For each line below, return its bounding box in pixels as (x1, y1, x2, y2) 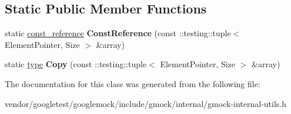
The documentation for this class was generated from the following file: (5, 77, 260, 89)
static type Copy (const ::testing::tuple (5, 58, 147, 70)
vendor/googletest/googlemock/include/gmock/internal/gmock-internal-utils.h (5, 97, 287, 109)
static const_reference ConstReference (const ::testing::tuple (5, 27, 231, 39)
